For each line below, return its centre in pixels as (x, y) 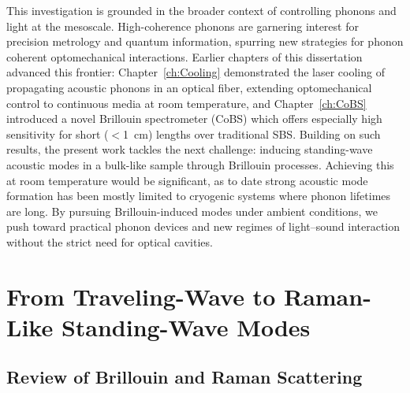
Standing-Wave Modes (186, 326)
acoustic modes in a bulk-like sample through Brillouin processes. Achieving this (200, 164)
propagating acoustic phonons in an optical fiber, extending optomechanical (189, 87)
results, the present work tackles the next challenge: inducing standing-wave (190, 149)
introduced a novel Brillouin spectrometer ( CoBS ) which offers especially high (194, 119)
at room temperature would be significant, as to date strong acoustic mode (187, 180)
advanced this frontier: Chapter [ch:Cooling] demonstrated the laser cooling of (196, 72)
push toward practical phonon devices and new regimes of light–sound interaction (203, 226)
